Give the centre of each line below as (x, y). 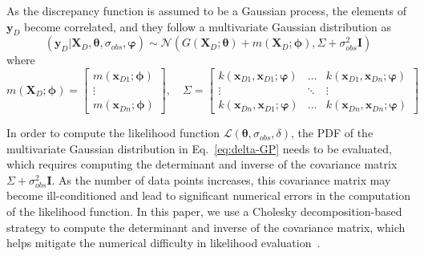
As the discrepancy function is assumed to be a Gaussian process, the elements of (207, 10)
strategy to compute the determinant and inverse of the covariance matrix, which (206, 227)
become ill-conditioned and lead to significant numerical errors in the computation (208, 195)
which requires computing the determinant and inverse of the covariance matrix (202, 164)
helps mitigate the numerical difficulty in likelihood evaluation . (164, 243)
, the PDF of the (332, 133)
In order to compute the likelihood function (113, 133)
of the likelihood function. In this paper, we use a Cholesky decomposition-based (204, 211)
